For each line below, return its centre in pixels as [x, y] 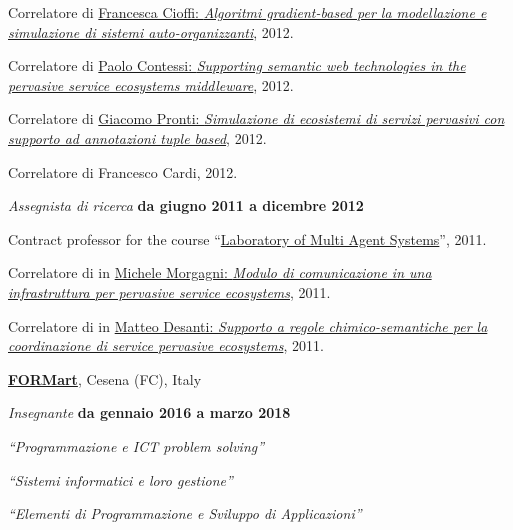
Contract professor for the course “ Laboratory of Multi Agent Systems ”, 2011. [247, 238]
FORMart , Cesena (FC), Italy [105, 378]
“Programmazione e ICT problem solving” [136, 445]
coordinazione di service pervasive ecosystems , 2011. [166, 345]
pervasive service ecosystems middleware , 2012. [151, 84]
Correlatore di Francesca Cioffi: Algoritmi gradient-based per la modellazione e [247, 12]
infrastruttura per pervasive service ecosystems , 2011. [169, 291]
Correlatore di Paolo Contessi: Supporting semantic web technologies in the [237, 65]
